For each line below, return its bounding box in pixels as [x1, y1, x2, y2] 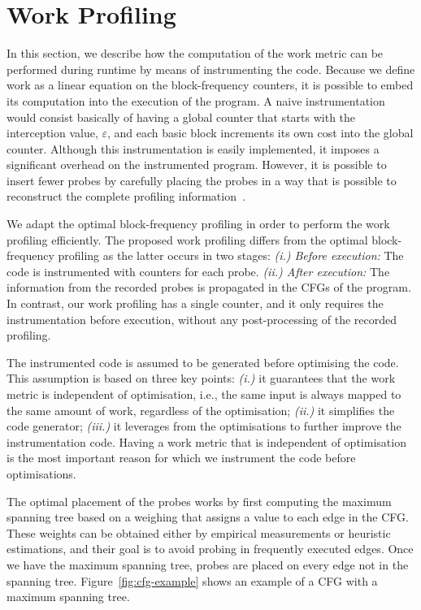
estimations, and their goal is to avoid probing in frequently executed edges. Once [7, 540, 414, 557]
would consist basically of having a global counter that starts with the [7, 108, 356, 125]
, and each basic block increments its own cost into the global [107, 124, 414, 141]
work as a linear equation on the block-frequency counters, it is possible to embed [7, 76, 414, 93]
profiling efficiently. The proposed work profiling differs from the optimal [7, 231, 368, 248]
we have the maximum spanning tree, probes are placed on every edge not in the [7, 556, 409, 573]
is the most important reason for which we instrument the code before [7, 449, 356, 466]
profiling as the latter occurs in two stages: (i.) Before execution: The [58, 247, 404, 264]
